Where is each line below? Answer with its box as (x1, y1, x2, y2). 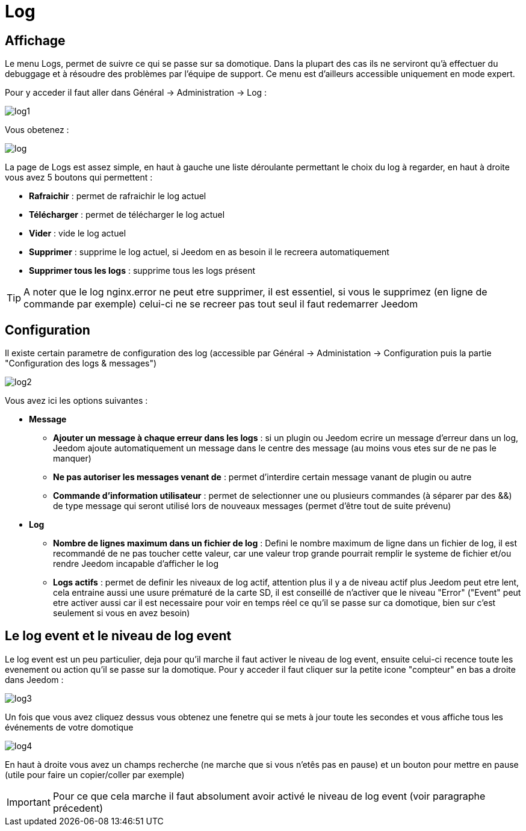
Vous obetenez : (5, 125, 69, 135)
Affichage (5, 32, 66, 48)
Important (7, 795, 51, 808)
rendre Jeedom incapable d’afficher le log (53, 558, 218, 569)
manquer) (53, 453, 91, 464)
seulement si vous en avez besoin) (53, 608, 190, 619)
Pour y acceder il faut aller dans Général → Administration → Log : (5, 87, 267, 98)
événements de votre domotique (5, 721, 134, 732)
